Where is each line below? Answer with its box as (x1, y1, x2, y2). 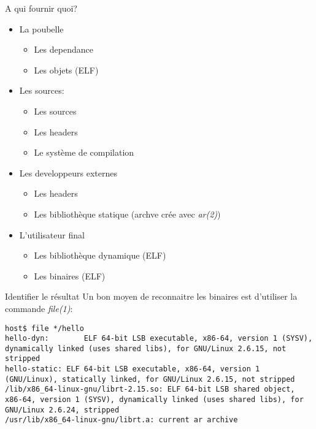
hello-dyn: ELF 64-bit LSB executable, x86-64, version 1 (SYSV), (5, 334, 313, 343)
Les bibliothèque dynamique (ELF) (34, 249, 166, 262)
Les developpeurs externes (19, 166, 117, 179)
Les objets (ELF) (34, 63, 99, 76)
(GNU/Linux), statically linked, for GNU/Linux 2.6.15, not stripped (5, 374, 295, 384)
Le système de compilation (34, 146, 134, 159)
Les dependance (34, 43, 93, 56)
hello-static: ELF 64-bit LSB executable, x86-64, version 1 (5, 365, 260, 374)
